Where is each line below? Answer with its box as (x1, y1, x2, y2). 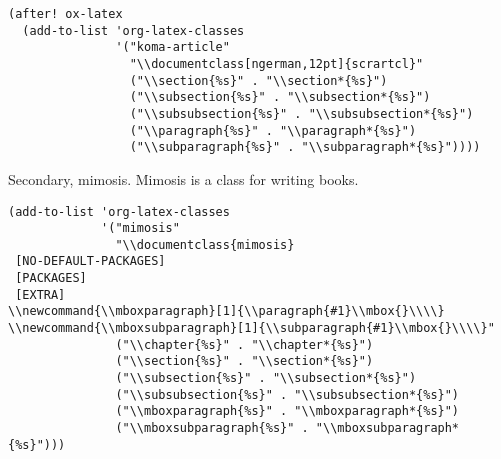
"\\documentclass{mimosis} (115, 237, 295, 252)
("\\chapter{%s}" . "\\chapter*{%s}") (115, 337, 374, 352)
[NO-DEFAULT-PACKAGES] (15, 254, 166, 269)
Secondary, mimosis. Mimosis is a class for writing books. (8, 168, 359, 189)
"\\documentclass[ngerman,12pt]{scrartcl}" (129, 56, 424, 71)
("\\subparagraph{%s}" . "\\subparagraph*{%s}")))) (129, 140, 481, 155)
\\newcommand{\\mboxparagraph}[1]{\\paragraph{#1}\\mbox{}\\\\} (8, 304, 445, 319)
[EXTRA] (15, 287, 66, 302)
